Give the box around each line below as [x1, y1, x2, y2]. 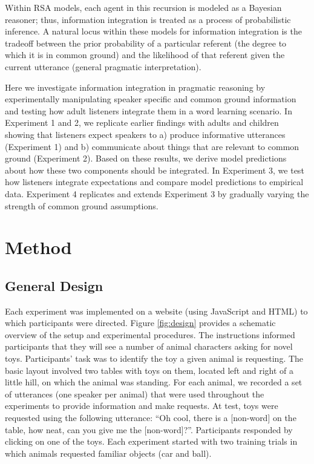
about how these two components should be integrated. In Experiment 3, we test [5, 163, 304, 176]
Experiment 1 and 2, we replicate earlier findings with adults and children [5, 116, 279, 129]
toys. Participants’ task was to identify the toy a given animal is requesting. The [5, 352, 304, 365]
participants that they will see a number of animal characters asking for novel [5, 340, 293, 353]
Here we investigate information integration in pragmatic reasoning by [5, 80, 266, 93]
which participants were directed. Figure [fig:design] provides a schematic [5, 316, 276, 329]
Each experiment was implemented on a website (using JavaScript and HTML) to [5, 304, 308, 317]
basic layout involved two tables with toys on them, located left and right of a [5, 364, 294, 376]
